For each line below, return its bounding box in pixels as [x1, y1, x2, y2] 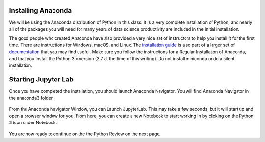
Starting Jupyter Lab [9, 75, 74, 83]
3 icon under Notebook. [9, 120, 57, 125]
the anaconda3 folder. [9, 95, 54, 101]
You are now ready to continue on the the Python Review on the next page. [9, 131, 161, 137]
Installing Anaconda [9, 6, 72, 15]
